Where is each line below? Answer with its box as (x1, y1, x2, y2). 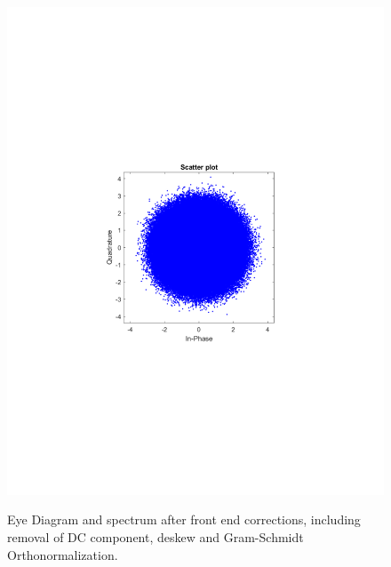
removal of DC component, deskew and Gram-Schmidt (7, 528, 304, 547)
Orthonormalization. (7, 545, 118, 563)
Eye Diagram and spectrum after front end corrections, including (7, 510, 361, 529)
